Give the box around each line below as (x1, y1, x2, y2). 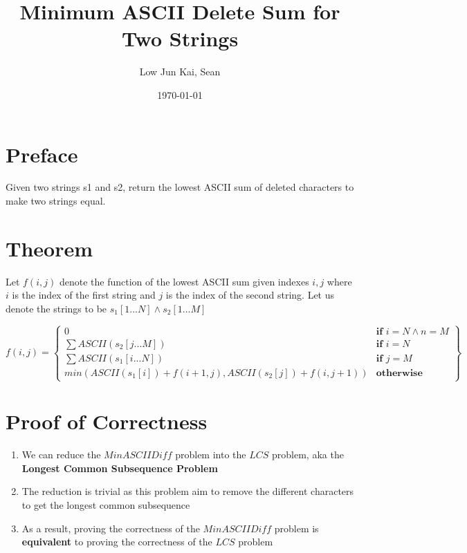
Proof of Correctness (6, 407, 208, 435)
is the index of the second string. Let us (165, 288, 335, 302)
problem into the (175, 447, 246, 462)
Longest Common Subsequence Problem (21, 460, 218, 475)
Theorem (6, 234, 93, 262)
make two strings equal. (6, 194, 106, 208)
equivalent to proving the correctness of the (21, 534, 212, 549)
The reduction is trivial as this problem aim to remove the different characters (21, 484, 354, 498)
